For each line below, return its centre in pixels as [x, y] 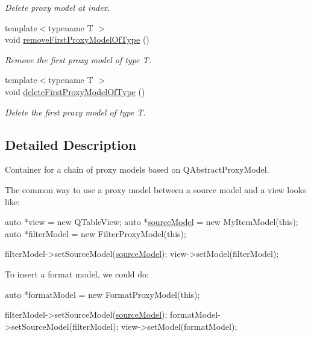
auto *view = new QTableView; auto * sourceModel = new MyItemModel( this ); [152, 222]
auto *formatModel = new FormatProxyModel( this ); [102, 294]
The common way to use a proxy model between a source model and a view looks [155, 189]
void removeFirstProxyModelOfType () [77, 39]
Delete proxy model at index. [58, 7]
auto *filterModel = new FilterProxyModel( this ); [96, 233]
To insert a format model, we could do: [77, 274]
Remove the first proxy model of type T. [78, 59]
